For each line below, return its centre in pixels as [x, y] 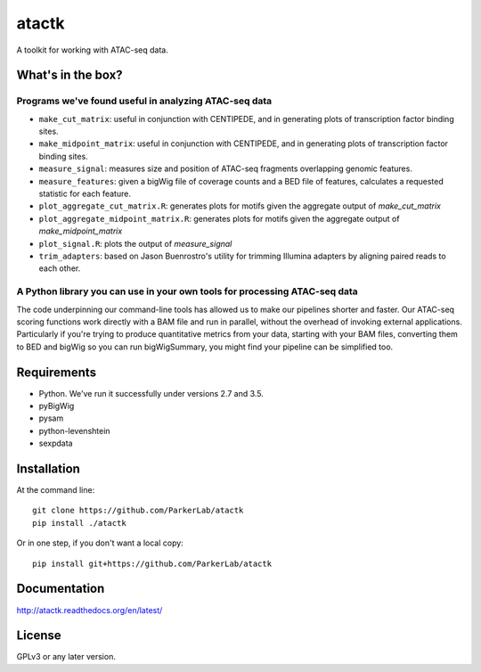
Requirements [57, 372]
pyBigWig [57, 406]
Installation [48, 468]
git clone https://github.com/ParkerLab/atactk [138, 511]
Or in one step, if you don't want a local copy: [100, 543]
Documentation [61, 589]
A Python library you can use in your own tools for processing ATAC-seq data [187, 291]
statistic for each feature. [85, 194]
